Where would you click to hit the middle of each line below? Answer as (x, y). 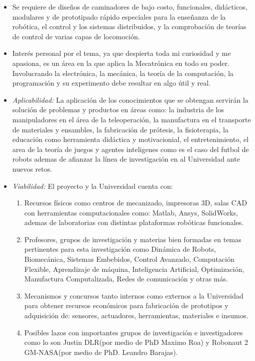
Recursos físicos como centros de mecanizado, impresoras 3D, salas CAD (136, 203)
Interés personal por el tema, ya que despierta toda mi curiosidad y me (121, 53)
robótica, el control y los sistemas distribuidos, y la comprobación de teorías (129, 26)
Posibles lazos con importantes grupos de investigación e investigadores (134, 332)
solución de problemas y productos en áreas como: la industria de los (118, 110)
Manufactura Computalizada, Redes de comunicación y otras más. (126, 279)
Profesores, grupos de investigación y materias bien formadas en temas (133, 239)
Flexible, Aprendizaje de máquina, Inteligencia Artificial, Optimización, (134, 269)
